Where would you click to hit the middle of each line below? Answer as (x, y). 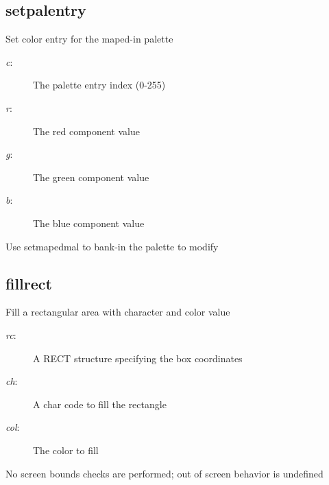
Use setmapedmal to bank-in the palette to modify (112, 246)
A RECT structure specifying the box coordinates (138, 358)
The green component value (91, 177)
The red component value (86, 131)
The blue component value (89, 223)
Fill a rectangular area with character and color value (118, 312)
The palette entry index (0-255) (99, 85)
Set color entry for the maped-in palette (89, 39)
